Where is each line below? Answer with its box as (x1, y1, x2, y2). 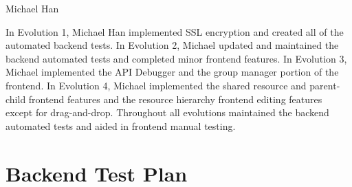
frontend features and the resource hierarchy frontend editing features (28, 91, 322, 106)
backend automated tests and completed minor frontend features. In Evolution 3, (5, 51, 347, 65)
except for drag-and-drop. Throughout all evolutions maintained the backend (5, 105, 329, 120)
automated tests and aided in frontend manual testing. (5, 118, 236, 133)
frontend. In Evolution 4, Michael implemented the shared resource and (5, 78, 307, 92)
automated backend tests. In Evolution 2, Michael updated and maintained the (5, 38, 339, 52)
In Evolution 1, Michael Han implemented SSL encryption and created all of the (5, 24, 344, 38)
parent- (309, 78, 340, 92)
